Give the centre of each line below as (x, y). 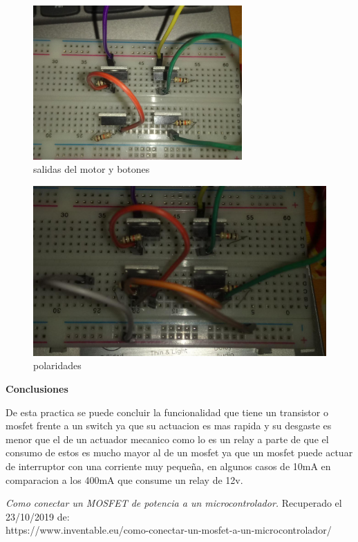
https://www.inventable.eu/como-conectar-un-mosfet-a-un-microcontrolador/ (169, 530)
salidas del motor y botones (92, 169)
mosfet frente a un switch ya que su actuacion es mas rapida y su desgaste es (169, 426)
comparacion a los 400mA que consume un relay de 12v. (124, 479)
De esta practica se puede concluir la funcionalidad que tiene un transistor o (167, 412)
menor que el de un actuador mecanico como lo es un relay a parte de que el (167, 439)
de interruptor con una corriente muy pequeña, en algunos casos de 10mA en (168, 466)
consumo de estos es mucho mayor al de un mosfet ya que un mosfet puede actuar (179, 452)
